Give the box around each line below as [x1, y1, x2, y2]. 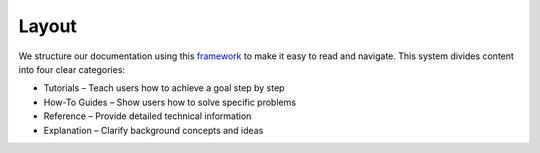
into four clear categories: [18, 63, 125, 75]
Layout [18, 15, 77, 37]
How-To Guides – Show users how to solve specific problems [43, 96, 297, 108]
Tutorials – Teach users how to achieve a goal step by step [43, 82, 285, 94]
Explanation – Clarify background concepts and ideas [43, 124, 264, 136]
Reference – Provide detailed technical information [43, 110, 252, 122]
